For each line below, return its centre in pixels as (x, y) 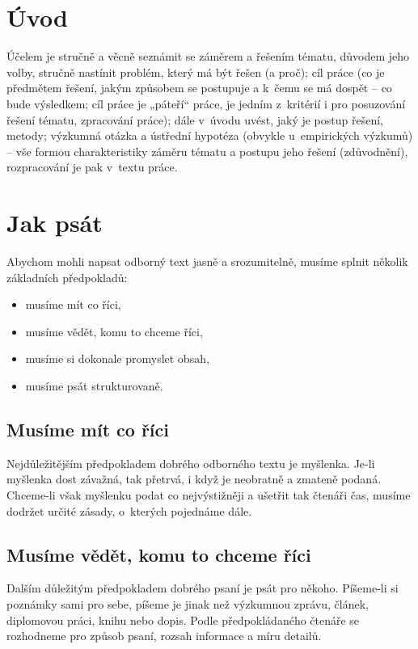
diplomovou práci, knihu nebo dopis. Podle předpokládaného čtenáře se (183, 619)
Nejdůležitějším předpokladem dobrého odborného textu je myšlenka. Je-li (191, 463)
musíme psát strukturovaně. (94, 385)
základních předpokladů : (67, 277)
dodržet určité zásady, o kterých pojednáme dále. (129, 510)
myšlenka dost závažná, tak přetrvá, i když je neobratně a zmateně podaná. (194, 479)
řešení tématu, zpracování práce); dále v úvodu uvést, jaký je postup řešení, (195, 119)
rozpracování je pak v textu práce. (92, 167)
